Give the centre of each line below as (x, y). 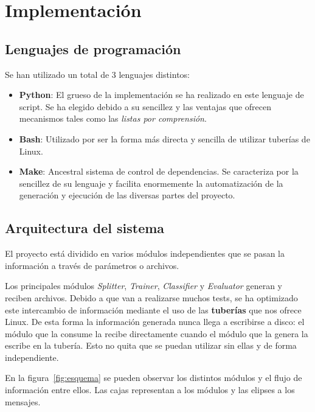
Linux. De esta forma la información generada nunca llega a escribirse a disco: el (155, 322)
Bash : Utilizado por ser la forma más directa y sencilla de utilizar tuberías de (164, 138)
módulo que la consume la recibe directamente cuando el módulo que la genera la (157, 333)
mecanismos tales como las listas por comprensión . (113, 118)
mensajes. (23, 401)
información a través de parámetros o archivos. (92, 265)
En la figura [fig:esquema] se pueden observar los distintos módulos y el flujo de (154, 378)
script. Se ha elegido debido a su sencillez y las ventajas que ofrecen (145, 106)
